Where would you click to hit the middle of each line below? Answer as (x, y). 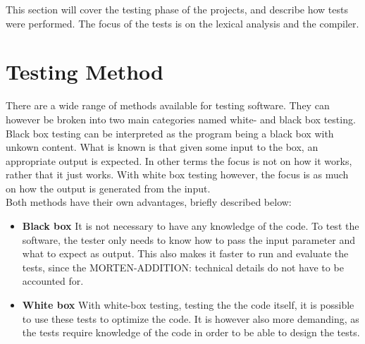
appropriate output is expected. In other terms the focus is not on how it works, (179, 160)
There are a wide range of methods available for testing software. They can (168, 105)
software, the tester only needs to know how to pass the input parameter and (189, 239)
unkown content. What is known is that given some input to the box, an (162, 147)
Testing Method (85, 72)
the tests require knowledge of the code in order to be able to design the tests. (191, 332)
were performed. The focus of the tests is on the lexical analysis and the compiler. (182, 23)
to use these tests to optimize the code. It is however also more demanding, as (191, 318)
